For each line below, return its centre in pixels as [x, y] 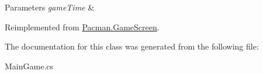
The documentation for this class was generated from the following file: [132, 46]
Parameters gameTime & [50, 7]
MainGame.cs [29, 66]
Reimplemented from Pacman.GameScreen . [82, 27]
